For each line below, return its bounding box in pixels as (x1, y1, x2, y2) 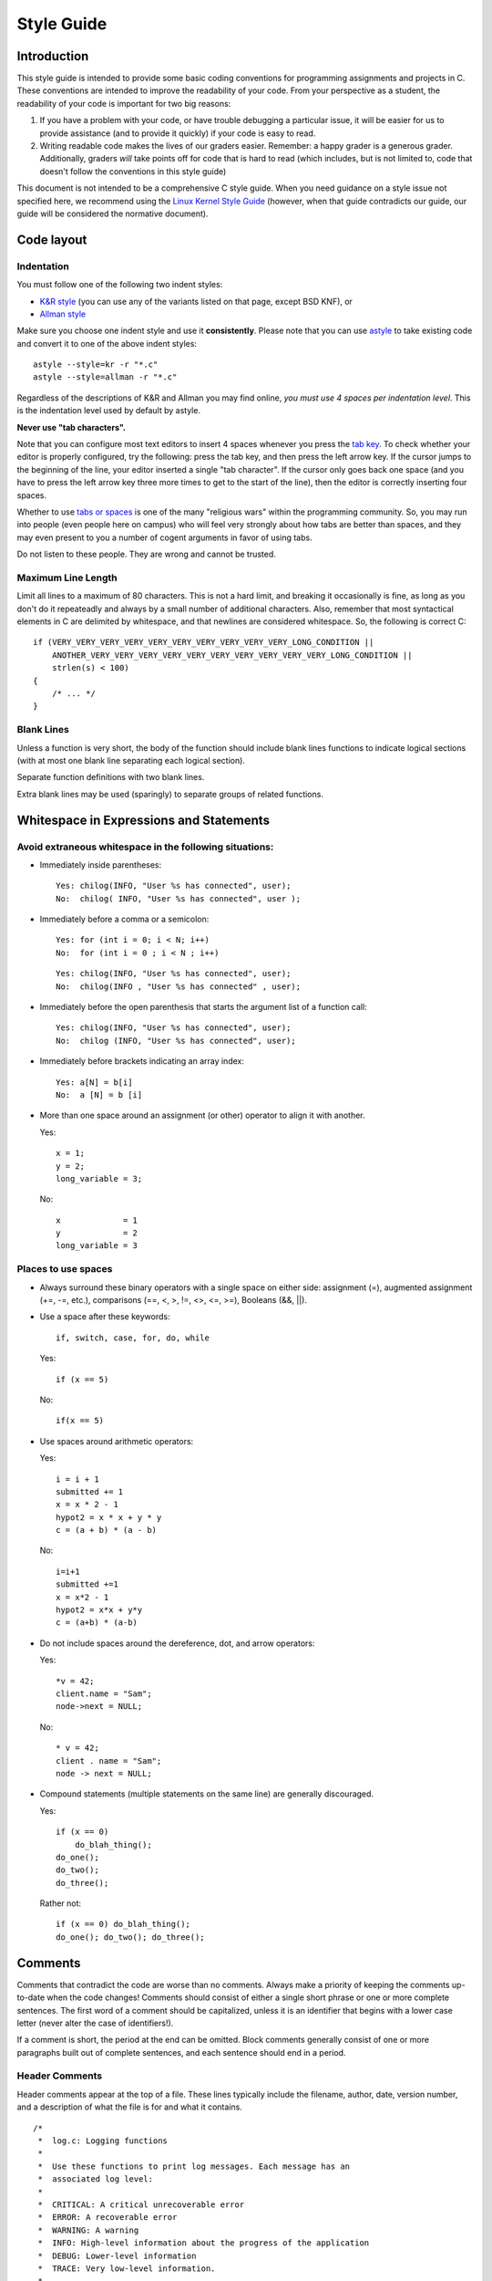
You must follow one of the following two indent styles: (16, 279, 223, 290)
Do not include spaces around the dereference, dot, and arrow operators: (39, 1638, 315, 1649)
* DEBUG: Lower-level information (37, 2250, 197, 2261)
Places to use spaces (16, 1263, 113, 1276)
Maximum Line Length (16, 571, 118, 584)
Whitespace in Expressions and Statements (16, 812, 271, 828)
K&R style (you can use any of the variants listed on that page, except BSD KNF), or (39, 296, 353, 307)
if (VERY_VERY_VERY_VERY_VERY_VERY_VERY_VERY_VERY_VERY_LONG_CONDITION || (33, 637, 374, 648)
